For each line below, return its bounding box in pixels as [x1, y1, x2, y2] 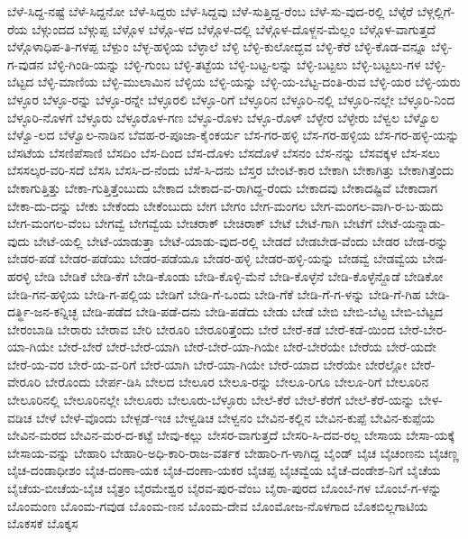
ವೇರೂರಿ [7, 372, 41, 391]
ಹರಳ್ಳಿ [7, 266, 31, 285]
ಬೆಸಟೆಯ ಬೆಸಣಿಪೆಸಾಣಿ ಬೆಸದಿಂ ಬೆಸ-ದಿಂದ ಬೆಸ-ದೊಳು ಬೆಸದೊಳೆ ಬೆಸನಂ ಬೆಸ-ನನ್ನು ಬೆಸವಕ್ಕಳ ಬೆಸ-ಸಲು [7, 142, 441, 161]
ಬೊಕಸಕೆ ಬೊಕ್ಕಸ [7, 514, 78, 533]
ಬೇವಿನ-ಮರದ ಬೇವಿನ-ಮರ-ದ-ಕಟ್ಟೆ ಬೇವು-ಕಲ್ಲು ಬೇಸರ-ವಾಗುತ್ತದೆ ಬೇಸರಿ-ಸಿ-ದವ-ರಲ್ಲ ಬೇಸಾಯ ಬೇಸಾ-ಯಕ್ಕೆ [7, 425, 455, 444]
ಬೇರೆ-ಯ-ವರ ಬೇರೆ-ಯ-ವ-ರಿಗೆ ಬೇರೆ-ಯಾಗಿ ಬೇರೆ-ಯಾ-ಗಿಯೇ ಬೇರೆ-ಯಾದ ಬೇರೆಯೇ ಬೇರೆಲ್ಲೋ [7, 354, 408, 373]
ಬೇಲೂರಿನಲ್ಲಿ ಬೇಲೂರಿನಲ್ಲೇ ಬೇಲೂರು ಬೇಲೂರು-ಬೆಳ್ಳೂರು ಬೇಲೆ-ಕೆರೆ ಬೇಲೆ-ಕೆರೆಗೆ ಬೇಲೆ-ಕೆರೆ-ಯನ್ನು [7, 390, 415, 409]
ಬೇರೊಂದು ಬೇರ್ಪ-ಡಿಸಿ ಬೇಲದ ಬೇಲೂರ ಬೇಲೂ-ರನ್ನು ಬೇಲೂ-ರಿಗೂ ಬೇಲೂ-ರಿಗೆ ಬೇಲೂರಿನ [44, 372, 429, 391]
